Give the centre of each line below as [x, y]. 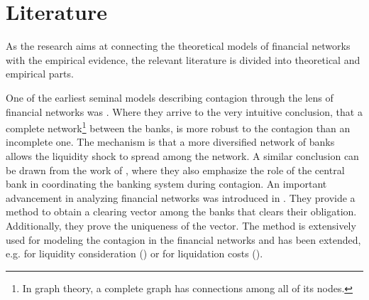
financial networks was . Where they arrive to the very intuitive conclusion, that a [184, 111]
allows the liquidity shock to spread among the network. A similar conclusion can [182, 155]
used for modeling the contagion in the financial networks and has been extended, [183, 239]
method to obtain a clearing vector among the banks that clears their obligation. [181, 211]
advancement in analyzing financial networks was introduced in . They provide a [181, 197]
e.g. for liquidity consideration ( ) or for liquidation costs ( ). [134, 253]
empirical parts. [40, 74]
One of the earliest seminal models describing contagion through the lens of [170, 97]
